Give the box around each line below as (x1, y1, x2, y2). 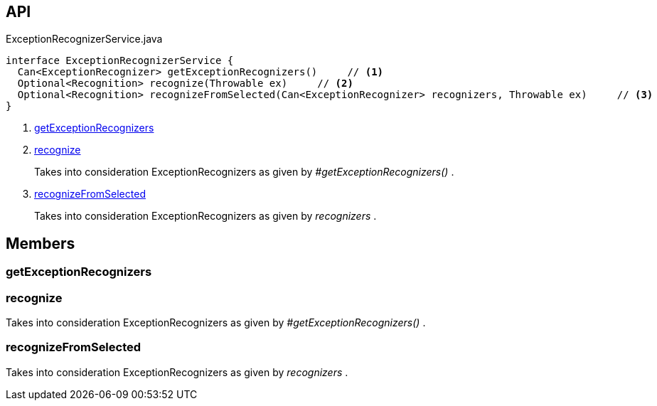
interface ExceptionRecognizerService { (6, 55, 234, 67)
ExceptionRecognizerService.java (6, 33, 163, 46)
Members (6, 234, 75, 252)
